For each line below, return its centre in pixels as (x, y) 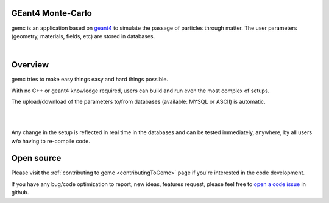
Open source (36, 158)
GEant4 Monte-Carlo (52, 13)
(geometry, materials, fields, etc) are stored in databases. (83, 36)
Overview (30, 65)
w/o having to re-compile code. (51, 141)
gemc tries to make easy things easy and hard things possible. (90, 80)
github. (20, 193)
